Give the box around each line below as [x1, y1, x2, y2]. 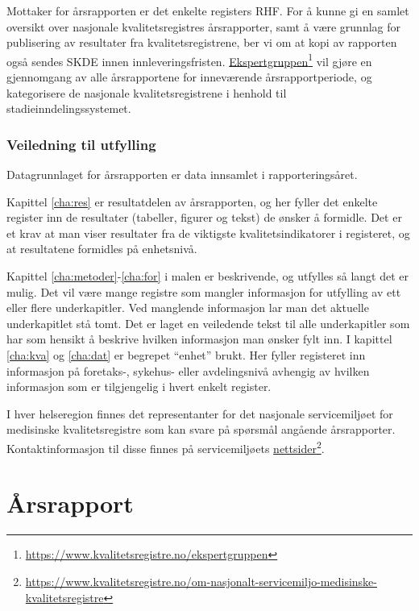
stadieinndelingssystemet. [6, 100, 131, 117]
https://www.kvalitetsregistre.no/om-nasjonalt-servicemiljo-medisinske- [25, 572, 377, 589]
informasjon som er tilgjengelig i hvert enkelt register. [6, 378, 272, 395]
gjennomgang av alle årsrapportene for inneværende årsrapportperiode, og [6, 69, 372, 85]
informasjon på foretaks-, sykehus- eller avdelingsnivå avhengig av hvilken [6, 362, 370, 379]
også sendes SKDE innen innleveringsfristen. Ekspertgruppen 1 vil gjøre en [6, 50, 372, 69]
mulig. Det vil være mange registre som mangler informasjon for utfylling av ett [6, 283, 401, 300]
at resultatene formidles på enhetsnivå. [6, 240, 197, 257]
